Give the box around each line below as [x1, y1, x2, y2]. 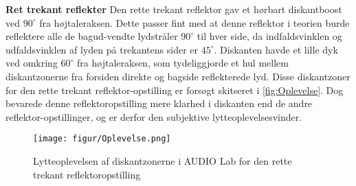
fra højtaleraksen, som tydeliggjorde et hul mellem [77, 56, 289, 70]
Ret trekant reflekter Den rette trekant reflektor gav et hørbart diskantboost [5, 2, 342, 16]
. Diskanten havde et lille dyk [214, 42, 338, 56]
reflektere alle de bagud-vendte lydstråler [5, 29, 178, 43]
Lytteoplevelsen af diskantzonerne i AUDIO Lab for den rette [33, 154, 292, 167]
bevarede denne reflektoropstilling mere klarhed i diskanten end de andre [5, 96, 313, 111]
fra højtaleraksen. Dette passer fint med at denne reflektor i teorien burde [39, 15, 350, 30]
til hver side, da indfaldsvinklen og [197, 29, 342, 43]
